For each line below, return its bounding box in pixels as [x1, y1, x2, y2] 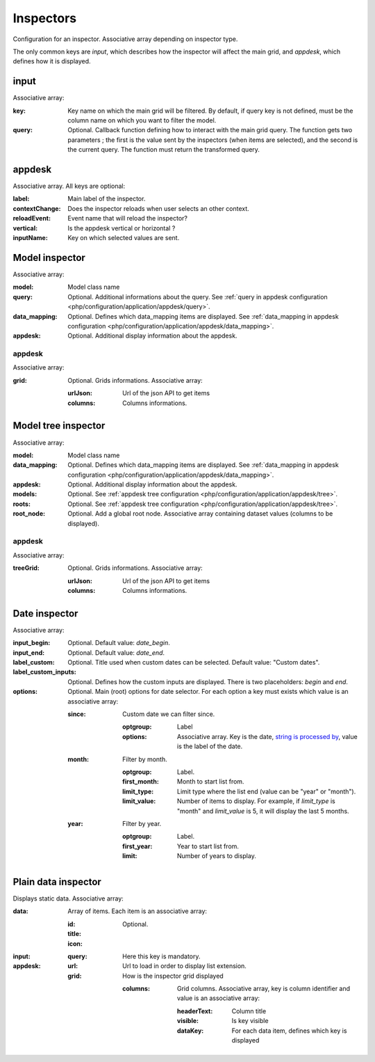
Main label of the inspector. [67, 195, 146, 203]
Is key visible [231, 1017, 269, 1025]
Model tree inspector [12, 420, 106, 431]
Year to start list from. [177, 842, 240, 850]
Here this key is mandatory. [122, 952, 201, 960]
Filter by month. [122, 755, 167, 763]
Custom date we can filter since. [122, 710, 215, 718]
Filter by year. [122, 819, 162, 827]
